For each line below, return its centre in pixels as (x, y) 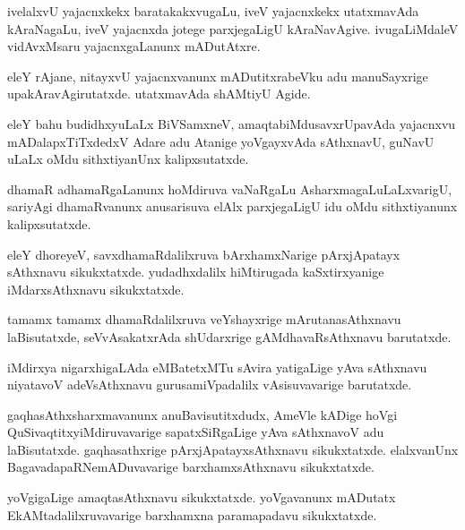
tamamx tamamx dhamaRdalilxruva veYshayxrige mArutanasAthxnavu (204, 319)
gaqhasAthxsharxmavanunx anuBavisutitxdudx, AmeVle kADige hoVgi (202, 414)
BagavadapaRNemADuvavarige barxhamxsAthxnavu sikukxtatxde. (191, 467)
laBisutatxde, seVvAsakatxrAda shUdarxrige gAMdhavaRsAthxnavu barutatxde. (229, 336)
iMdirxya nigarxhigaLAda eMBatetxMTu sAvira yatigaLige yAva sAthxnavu (217, 367)
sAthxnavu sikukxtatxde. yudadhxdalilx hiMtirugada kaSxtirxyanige (196, 272)
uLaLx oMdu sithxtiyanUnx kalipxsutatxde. (128, 159)
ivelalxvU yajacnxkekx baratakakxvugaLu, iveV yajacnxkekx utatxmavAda (213, 11)
